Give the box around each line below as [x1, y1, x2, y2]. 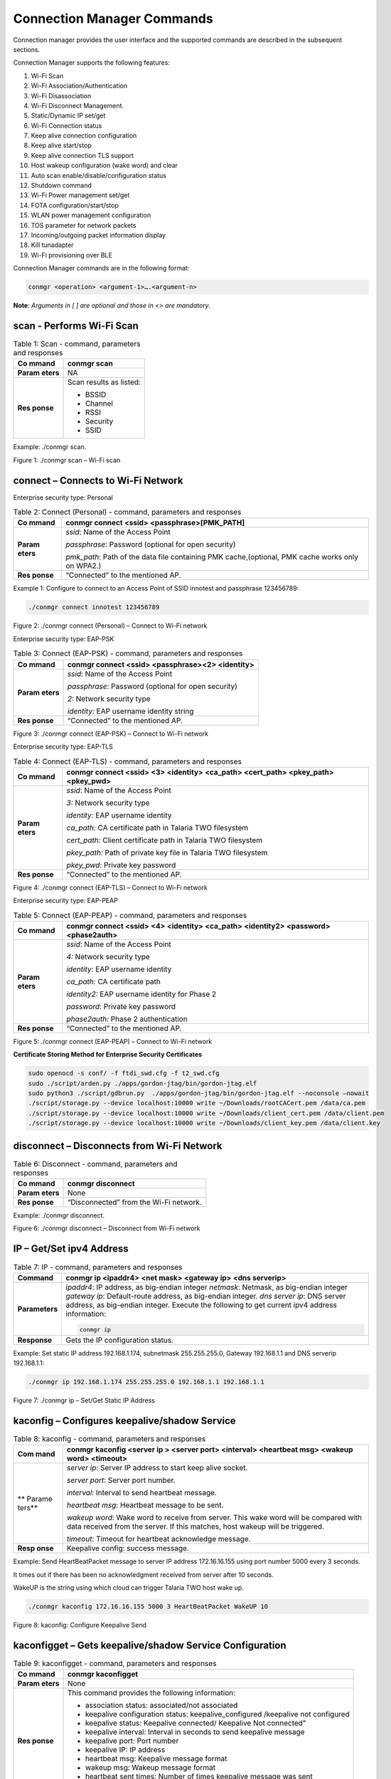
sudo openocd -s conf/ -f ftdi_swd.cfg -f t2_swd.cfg [28, 1070, 220, 1077]
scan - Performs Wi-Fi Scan [13, 320, 139, 332]
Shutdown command [31, 181, 92, 190]
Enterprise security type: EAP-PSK [13, 634, 114, 643]
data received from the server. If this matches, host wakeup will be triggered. [66, 1521, 325, 1531]
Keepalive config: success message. [66, 1543, 190, 1553]
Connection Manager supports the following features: [13, 58, 171, 67]
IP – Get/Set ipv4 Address [13, 1242, 129, 1255]
